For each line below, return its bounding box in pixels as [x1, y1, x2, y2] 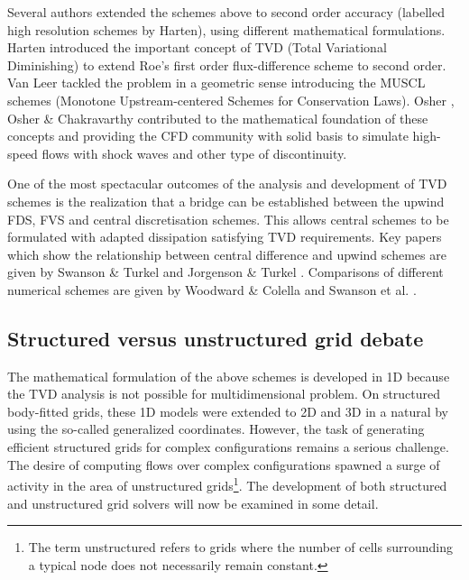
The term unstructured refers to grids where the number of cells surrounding [28, 538, 453, 557]
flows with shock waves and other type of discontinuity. [41, 143, 347, 162]
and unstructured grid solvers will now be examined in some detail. [7, 493, 379, 512]
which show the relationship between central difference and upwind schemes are [7, 244, 446, 263]
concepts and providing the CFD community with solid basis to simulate [7, 126, 409, 145]
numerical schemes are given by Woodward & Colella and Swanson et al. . [7, 280, 417, 299]
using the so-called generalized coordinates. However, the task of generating [7, 419, 425, 438]
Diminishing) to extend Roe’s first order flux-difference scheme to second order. [7, 55, 446, 74]
